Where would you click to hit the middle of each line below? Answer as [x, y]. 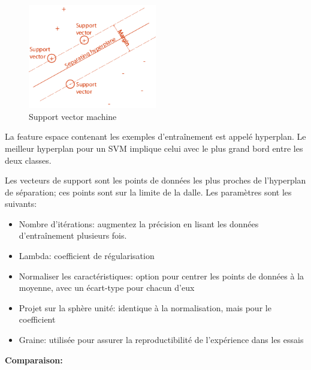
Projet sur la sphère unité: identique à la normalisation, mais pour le [145, 307]
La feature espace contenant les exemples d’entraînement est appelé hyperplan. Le [155, 136]
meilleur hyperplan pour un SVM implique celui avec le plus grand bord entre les [154, 148]
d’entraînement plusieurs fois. [73, 235]
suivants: [21, 204]
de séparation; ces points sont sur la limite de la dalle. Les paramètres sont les [148, 192]
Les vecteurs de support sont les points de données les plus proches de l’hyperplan [155, 180]
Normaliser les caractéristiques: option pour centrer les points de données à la [161, 276]
